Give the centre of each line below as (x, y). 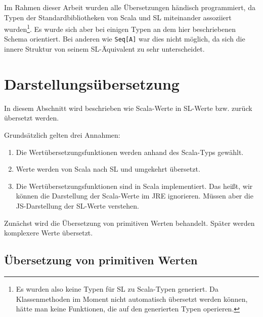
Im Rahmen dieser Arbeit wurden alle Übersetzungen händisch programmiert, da (130, 7)
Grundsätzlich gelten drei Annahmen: (62, 135)
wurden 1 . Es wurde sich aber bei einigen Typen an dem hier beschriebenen (120, 28)
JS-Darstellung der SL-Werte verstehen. (77, 205)
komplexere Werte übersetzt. (49, 233)
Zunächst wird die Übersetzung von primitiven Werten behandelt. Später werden (129, 223)
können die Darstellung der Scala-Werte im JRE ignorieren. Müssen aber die (135, 196)
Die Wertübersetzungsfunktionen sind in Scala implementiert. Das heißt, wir (134, 186)
